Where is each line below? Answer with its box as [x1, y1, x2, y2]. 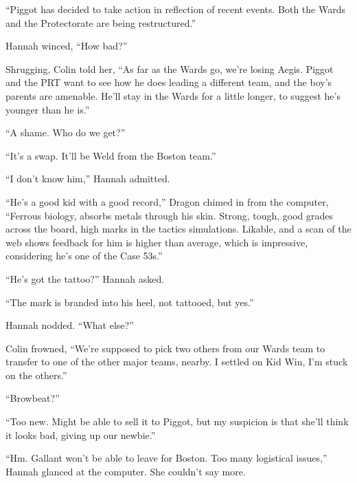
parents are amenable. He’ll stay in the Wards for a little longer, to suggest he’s [5, 88, 341, 103]
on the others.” [5, 367, 67, 382]
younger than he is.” [5, 102, 90, 116]
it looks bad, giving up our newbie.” [5, 427, 156, 442]
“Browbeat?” [5, 391, 60, 405]
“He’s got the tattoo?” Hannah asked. [5, 271, 165, 286]
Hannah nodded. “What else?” [5, 318, 134, 332]
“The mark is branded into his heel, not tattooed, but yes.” [5, 294, 254, 309]
